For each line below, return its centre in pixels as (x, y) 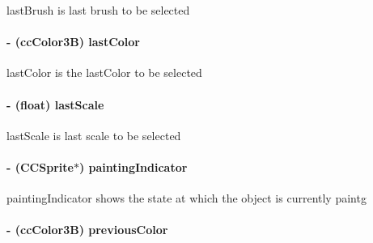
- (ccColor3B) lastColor (73, 42)
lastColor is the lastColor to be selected (104, 72)
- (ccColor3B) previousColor (87, 230)
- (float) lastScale (55, 104)
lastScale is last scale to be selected (94, 135)
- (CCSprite (40, 166)
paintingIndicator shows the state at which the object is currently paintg (186, 198)
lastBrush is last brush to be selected (98, 10)
